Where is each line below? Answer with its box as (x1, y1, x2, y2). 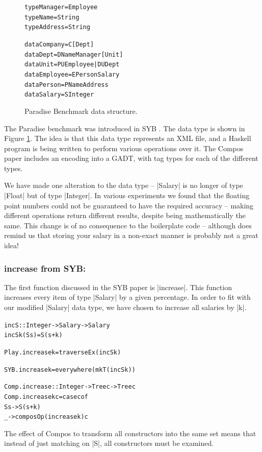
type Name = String (24, 13, 80, 21)
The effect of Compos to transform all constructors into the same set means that (4, 427, 256, 438)
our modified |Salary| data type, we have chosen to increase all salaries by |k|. (4, 302, 247, 313)
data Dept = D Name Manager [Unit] (24, 51, 123, 58)
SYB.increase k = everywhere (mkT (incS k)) (4, 366, 136, 373)
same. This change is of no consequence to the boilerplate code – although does (4, 220, 252, 230)
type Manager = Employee (24, 4, 98, 11)
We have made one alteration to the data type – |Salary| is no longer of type (4, 180, 243, 191)
